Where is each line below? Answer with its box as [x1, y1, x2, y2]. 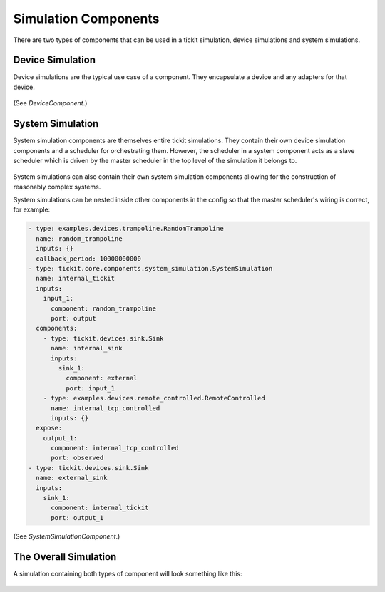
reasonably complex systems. [13, 182, 101, 191]
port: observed [51, 454, 104, 462]
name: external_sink [36, 474, 108, 482]
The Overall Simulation [13, 551, 117, 563]
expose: [36, 424, 63, 432]
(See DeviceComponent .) [13, 99, 88, 108]
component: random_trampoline [51, 304, 157, 313]
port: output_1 [51, 514, 104, 521]
